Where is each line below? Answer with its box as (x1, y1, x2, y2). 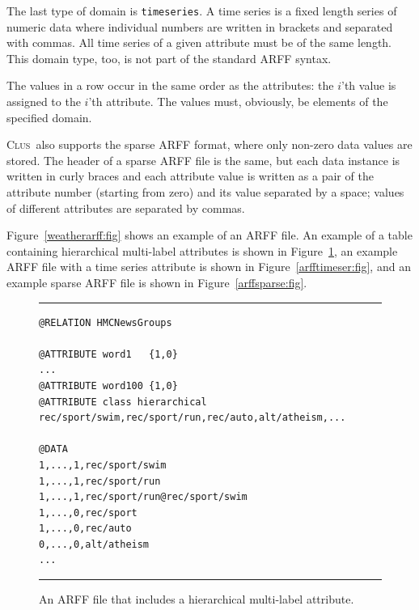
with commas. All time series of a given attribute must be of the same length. (6, 34, 392, 51)
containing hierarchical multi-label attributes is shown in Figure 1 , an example (6, 242, 398, 259)
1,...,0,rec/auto (39, 523, 132, 535)
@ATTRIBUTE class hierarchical (39, 396, 207, 408)
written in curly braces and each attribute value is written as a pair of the (6, 167, 374, 184)
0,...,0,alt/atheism (39, 538, 150, 550)
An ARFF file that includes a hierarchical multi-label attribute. (39, 591, 354, 608)
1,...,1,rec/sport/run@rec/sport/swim (39, 491, 248, 503)
